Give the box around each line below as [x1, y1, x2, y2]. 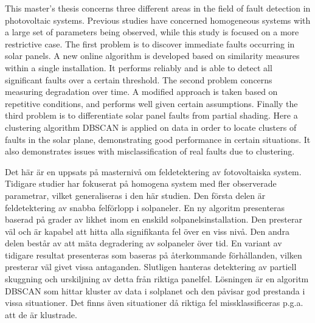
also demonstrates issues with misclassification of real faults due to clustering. [5, 145, 295, 158]
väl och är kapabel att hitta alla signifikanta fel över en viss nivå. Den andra [5, 224, 290, 237]
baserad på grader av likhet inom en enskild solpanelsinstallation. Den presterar [5, 213, 302, 226]
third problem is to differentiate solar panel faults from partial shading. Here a [5, 109, 298, 122]
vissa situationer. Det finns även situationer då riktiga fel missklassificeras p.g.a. [5, 296, 303, 309]
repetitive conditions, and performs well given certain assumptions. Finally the [5, 97, 298, 109]
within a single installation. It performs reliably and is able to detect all [5, 61, 272, 74]
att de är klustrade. [5, 308, 77, 321]
